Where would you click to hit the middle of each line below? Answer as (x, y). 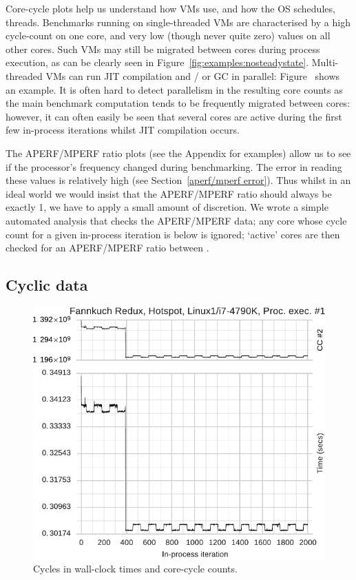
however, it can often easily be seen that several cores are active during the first (174, 116)
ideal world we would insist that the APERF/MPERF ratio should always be (169, 193)
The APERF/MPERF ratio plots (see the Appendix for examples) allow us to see (178, 153)
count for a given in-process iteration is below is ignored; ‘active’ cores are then (173, 234)
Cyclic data (47, 285)
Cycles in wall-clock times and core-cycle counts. (135, 568)
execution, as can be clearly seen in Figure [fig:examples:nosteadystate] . (157, 62)
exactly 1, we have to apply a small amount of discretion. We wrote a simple (167, 207)
